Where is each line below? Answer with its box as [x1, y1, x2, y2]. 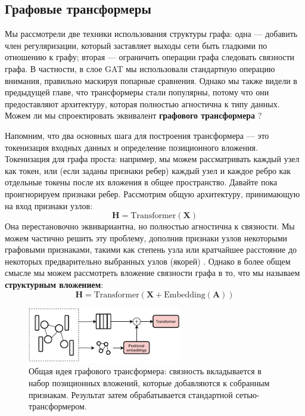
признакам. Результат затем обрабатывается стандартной [29, 388, 233, 401]
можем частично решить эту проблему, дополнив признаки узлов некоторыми [5, 231, 288, 244]
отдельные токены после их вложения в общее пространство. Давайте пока [5, 176, 278, 188]
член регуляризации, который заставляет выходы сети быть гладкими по [5, 39, 267, 51]
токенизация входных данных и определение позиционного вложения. [5, 141, 258, 153]
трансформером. [29, 400, 87, 412]
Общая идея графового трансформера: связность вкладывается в [29, 365, 262, 377]
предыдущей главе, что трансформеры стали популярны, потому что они [5, 86, 269, 98]
